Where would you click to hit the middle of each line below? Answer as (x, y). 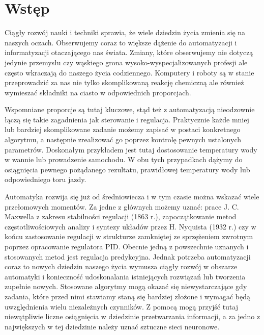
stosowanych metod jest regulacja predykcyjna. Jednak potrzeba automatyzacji (128, 256)
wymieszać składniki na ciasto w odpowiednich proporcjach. (98, 92)
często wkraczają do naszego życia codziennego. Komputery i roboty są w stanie (129, 72)
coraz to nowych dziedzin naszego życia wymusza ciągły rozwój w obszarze (121, 266)
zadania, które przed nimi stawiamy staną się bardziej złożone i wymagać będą (127, 296)
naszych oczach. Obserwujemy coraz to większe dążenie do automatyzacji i (121, 42)
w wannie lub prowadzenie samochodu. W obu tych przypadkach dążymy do (124, 159)
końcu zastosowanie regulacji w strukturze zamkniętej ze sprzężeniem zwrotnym (129, 236)
